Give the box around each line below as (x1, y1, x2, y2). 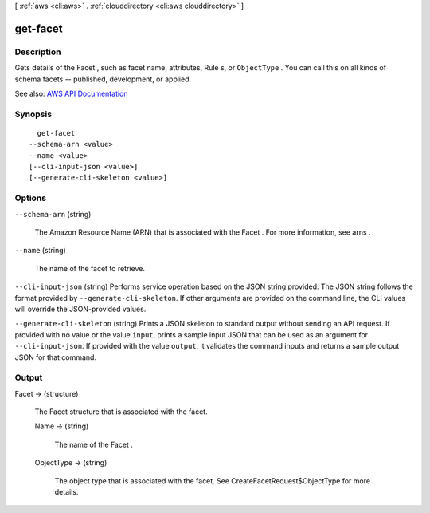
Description (14, 46, 61, 57)
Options (14, 192, 47, 203)
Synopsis (14, 109, 52, 120)
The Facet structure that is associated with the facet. (34, 407, 208, 416)
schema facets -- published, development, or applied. (14, 74, 192, 84)
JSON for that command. (14, 352, 97, 362)
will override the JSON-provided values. (14, 304, 147, 314)
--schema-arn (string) (14, 209, 92, 219)
